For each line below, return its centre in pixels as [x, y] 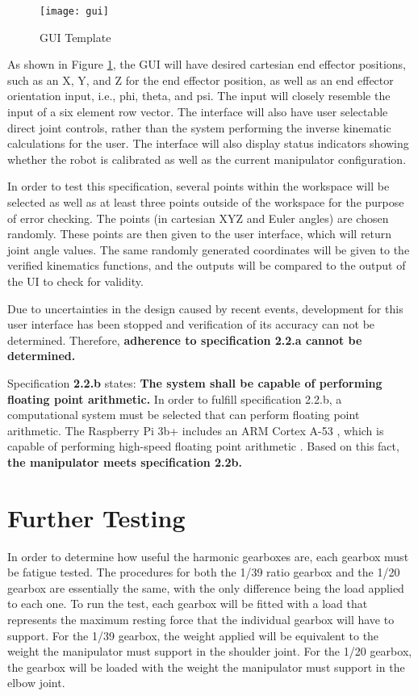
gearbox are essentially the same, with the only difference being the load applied [206, 587]
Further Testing [96, 517]
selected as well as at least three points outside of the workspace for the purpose [206, 202]
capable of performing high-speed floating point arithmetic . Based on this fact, [203, 446]
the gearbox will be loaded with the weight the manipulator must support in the [206, 667]
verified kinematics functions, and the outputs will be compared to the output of [207, 265]
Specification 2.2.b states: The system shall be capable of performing [195, 382]
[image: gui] [74, 11]
